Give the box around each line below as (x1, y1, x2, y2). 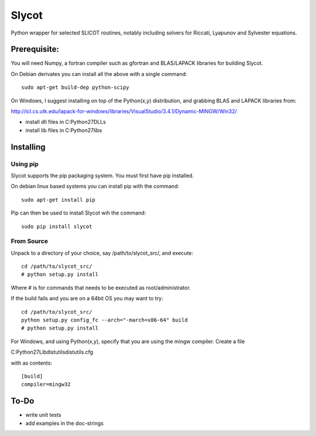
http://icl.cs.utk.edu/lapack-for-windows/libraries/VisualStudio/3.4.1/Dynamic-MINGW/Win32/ (11, 108, 237, 115)
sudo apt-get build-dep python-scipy (21, 84, 130, 91)
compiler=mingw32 (21, 381, 71, 388)
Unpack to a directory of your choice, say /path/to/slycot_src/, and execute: (11, 249, 193, 257)
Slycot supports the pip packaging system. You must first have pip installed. (11, 172, 194, 179)
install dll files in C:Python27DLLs (25, 119, 107, 126)
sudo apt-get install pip (21, 196, 96, 203)
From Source (11, 237, 48, 245)
